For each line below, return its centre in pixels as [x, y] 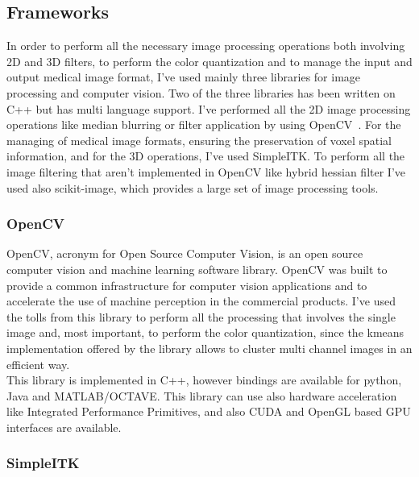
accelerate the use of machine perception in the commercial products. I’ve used [201, 301]
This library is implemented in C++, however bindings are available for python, [204, 380]
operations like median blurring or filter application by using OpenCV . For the [204, 124]
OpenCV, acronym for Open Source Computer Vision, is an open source [185, 253]
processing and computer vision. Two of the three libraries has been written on [201, 92]
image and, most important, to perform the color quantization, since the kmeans [205, 332]
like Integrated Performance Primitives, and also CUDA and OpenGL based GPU [209, 411]
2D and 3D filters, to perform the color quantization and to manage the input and [209, 61]
